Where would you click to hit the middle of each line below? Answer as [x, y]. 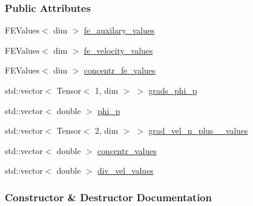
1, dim [107, 90]
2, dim [107, 130]
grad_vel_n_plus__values [198, 130]
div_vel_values [125, 170]
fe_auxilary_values [119, 30]
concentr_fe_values [120, 70]
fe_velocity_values [118, 50]
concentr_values [127, 150]
